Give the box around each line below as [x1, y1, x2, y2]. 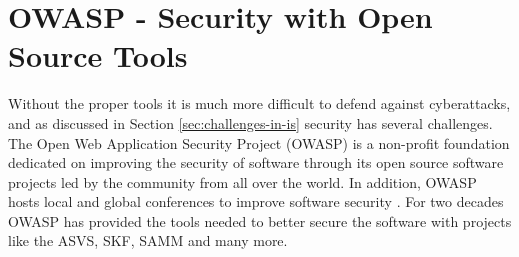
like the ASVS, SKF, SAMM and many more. [8, 230, 288, 251]
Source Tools [8, 35, 188, 76]
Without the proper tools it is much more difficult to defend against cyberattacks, [8, 93, 511, 114]
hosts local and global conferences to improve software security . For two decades [8, 191, 504, 212]
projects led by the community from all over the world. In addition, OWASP [8, 171, 477, 192]
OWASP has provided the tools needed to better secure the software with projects [8, 210, 512, 231]
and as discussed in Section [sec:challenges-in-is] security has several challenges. [8, 112, 493, 133]
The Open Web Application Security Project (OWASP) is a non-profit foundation [8, 132, 510, 153]
